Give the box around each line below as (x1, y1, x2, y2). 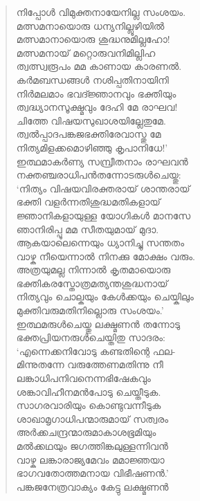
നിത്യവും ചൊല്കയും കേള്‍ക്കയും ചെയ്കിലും (16, 289, 194, 304)
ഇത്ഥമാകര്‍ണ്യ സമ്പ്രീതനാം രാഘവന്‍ (16, 154, 188, 168)
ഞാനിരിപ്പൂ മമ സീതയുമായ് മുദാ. (16, 221, 159, 236)
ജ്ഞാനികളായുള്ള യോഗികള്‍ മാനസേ (16, 208, 191, 222)
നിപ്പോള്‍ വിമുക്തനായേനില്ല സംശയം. (16, 5, 186, 19)
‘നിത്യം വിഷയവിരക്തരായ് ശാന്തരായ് (16, 181, 190, 195)
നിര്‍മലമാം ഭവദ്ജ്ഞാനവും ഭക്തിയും (16, 86, 176, 100)
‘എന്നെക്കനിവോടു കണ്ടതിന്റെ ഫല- (16, 343, 176, 358)
